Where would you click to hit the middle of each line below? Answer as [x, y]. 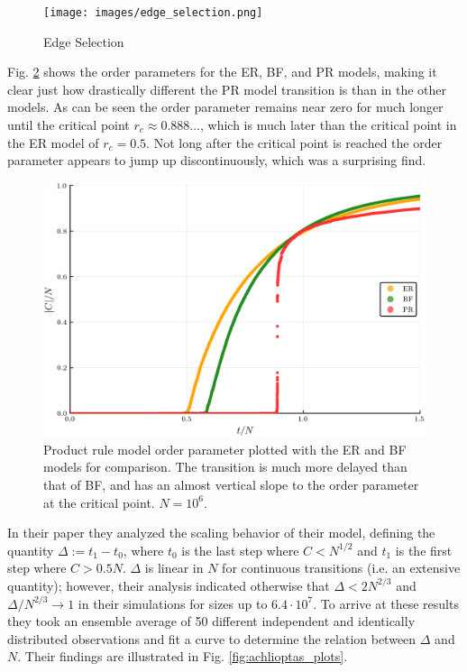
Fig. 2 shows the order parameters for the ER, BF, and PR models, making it [222, 72]
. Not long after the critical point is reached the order [294, 142]
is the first [424, 550]
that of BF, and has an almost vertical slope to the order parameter [231, 484]
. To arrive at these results [386, 603]
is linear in [174, 568]
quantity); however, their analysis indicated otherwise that [169, 585]
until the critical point [69, 125]
